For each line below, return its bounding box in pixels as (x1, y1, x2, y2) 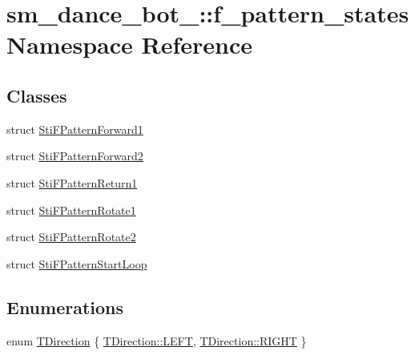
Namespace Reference (6, 28, 252, 61)
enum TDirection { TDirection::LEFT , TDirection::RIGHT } (6, 332, 307, 349)
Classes (6, 83, 67, 107)
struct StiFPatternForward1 (6, 120, 143, 137)
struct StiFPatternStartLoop (6, 255, 147, 272)
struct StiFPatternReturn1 (6, 174, 138, 191)
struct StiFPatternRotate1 (6, 201, 136, 218)
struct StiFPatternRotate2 (6, 228, 136, 245)
